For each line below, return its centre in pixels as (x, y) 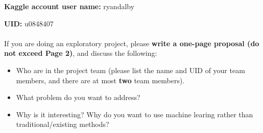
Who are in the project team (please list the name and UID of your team (130, 70)
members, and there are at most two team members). (100, 80)
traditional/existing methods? (63, 124)
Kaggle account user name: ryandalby (69, 6)
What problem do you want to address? (78, 97)
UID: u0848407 (29, 23)
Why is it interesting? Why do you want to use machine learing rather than (135, 114)
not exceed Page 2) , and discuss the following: (81, 53)
